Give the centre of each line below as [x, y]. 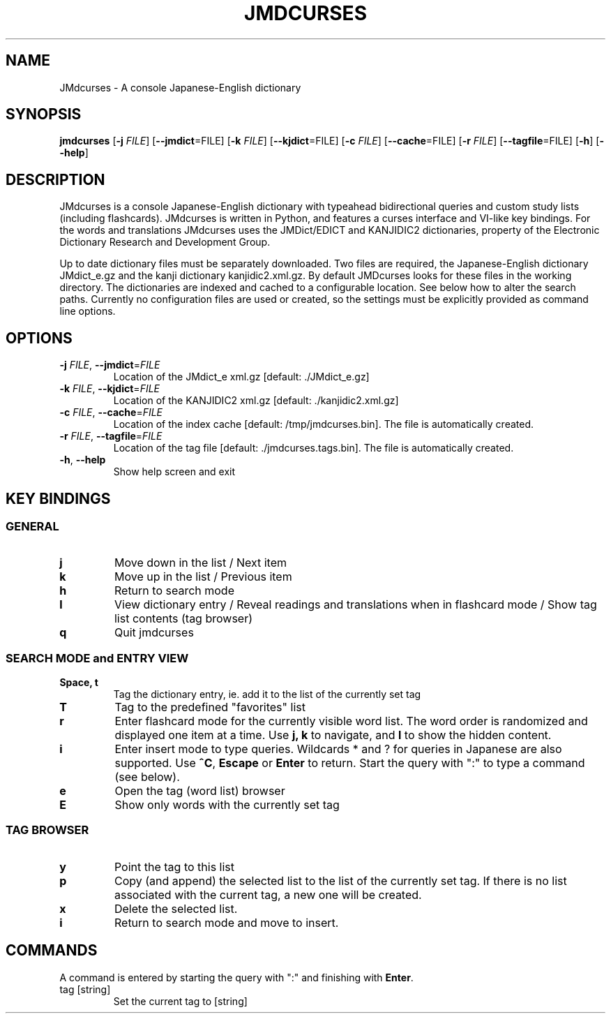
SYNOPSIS [44, 114]
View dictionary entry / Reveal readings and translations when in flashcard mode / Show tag [355, 605]
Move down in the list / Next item [201, 563]
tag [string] [85, 989]
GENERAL [32, 526]
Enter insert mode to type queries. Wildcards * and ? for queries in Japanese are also [338, 749]
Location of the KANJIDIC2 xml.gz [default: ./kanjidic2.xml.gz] [256, 401]
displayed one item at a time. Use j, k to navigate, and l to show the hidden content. [333, 735]
